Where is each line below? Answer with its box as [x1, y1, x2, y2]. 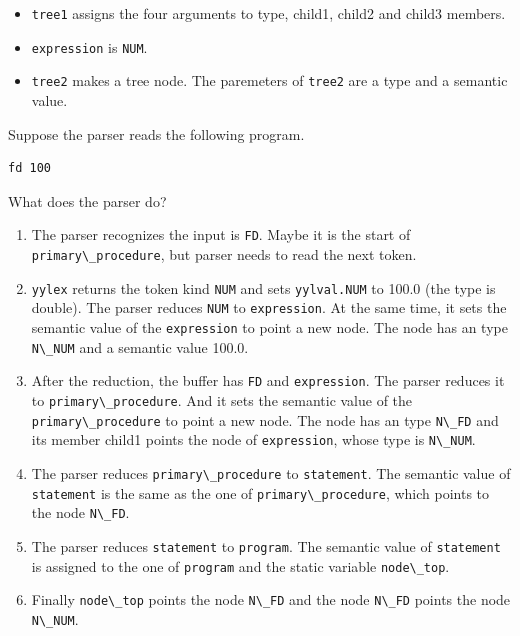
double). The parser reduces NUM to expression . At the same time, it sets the [31, 297, 507, 318]
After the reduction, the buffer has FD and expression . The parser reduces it [31, 370, 505, 391]
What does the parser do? [8, 190, 167, 211]
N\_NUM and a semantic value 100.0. [31, 336, 249, 357]
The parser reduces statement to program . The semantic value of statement [31, 535, 501, 556]
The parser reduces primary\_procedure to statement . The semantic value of [31, 462, 511, 483]
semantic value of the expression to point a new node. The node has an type [31, 316, 508, 337]
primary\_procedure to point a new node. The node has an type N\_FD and [31, 409, 499, 430]
